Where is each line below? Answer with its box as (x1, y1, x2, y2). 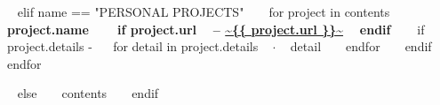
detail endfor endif (290, 37, 432, 56)
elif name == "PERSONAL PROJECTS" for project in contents (17, 3, 390, 20)
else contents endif (17, 84, 159, 102)
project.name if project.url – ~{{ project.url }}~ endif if (7, 19, 425, 38)
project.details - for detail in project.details (7, 37, 259, 56)
